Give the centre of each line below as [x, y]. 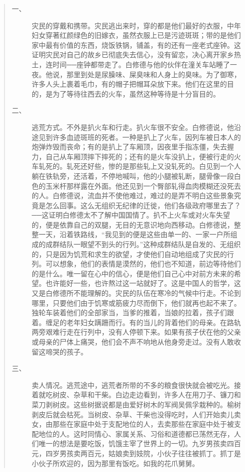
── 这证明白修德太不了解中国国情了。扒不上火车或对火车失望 [131, 215]
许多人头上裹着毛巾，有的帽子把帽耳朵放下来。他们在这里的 [129, 84]
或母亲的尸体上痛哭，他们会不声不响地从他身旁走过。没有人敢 [133, 342]
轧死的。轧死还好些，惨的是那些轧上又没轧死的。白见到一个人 [140, 166]
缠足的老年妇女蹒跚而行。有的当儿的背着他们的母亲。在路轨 [143, 322]
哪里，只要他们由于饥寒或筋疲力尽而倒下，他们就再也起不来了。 [136, 302]
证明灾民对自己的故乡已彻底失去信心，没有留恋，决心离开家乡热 [136, 55]
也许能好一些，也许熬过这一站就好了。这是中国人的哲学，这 [143, 283]
